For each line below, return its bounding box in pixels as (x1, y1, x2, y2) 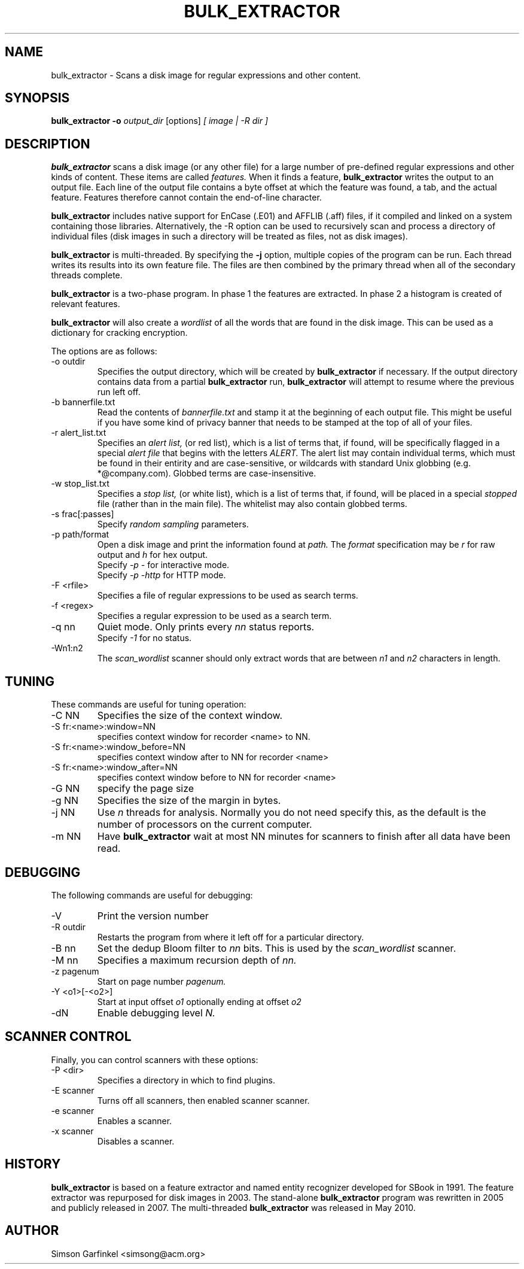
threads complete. (51, 270, 123, 281)
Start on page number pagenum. (97, 976, 226, 986)
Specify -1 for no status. (97, 633, 192, 643)
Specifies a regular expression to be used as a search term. (97, 611, 332, 621)
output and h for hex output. (97, 550, 208, 560)
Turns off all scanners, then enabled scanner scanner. (97, 1095, 310, 1106)
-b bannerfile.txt (51, 397, 115, 408)
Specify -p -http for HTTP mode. (97, 570, 226, 581)
